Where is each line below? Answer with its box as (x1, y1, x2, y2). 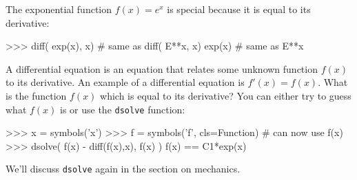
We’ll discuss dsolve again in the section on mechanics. (6, 161, 241, 176)
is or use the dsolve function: (60, 102, 185, 116)
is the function (6, 88, 67, 102)
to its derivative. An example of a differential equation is (6, 75, 245, 89)
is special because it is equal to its (167, 2, 311, 16)
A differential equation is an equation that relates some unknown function (6, 61, 318, 76)
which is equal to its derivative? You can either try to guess (100, 88, 351, 102)
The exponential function (6, 2, 112, 16)
